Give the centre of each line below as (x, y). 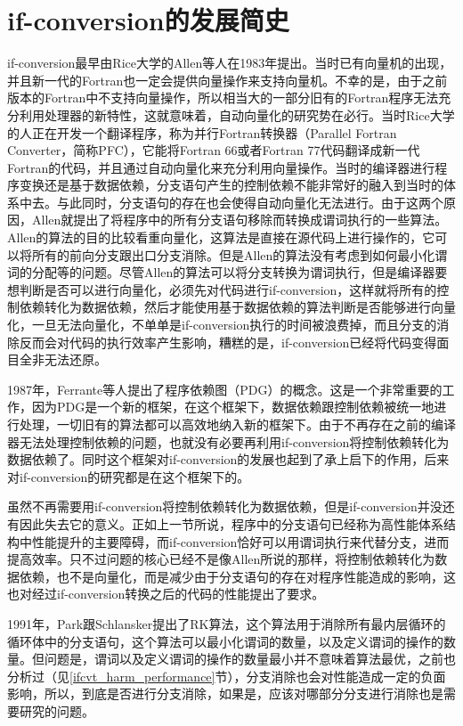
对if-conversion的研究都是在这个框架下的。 (129, 476)
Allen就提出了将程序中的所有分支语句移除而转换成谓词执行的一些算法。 (240, 220)
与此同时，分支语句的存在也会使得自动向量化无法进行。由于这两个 (250, 202)
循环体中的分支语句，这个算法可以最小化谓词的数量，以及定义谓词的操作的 (225, 641)
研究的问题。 (57, 710)
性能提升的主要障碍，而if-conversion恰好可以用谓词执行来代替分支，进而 (240, 541)
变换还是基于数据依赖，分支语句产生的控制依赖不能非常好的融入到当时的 (231, 185)
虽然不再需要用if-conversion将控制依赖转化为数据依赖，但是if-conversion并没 (225, 506)
